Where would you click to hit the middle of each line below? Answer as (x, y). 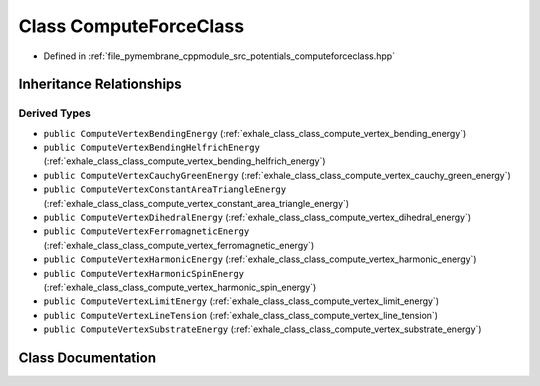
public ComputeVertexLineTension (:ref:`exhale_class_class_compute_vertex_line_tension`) (241, 315)
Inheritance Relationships (100, 84)
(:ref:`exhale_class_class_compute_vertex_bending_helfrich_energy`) (184, 161)
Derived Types (55, 113)
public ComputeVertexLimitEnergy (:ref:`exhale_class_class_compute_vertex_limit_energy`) (241, 301)
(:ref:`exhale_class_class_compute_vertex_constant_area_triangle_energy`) (196, 203)
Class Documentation (87, 357)
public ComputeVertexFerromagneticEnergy (146, 231)
